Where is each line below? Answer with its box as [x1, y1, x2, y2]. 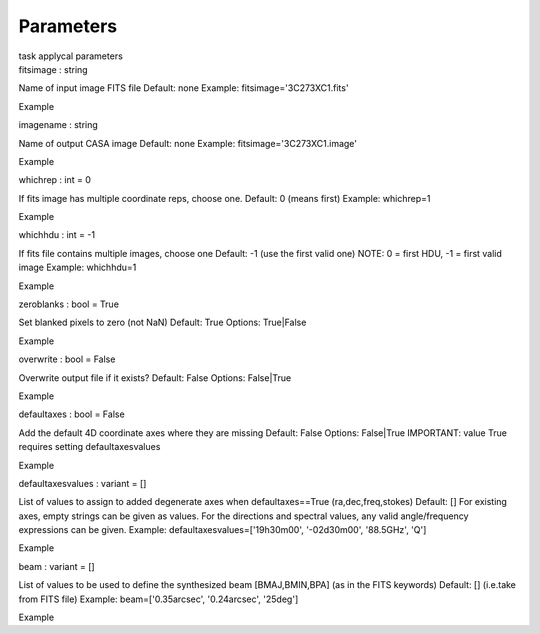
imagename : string [18, 119, 99, 131]
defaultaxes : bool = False [18, 408, 125, 420]
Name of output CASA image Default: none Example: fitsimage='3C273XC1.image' [18, 137, 358, 149]
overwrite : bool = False [18, 353, 116, 365]
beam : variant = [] [18, 560, 95, 572]
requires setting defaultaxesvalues [18, 441, 161, 453]
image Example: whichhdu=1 [18, 261, 137, 274]
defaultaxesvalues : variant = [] [18, 477, 147, 489]
